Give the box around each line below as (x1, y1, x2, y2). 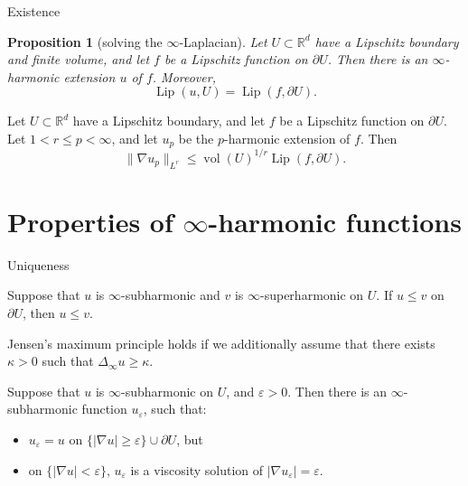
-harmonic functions (208, 202, 462, 239)
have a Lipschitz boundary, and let (72, 111, 266, 130)
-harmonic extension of (224, 128, 351, 147)
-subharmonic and (121, 285, 220, 304)
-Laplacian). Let (179, 32, 267, 51)
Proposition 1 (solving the (7, 32, 163, 51)
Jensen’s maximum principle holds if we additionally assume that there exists (7, 333, 435, 352)
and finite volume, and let (7, 50, 150, 69)
